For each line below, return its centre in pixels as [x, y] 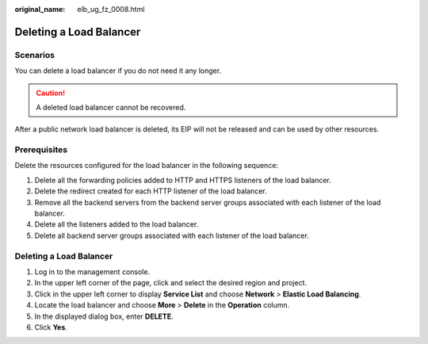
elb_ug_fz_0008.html [111, 9]
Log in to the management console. [92, 271]
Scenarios [35, 55]
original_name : [40, 9]
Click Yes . [51, 327]
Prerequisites [41, 150]
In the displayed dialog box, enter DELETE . [104, 316]
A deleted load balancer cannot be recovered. [111, 107]
